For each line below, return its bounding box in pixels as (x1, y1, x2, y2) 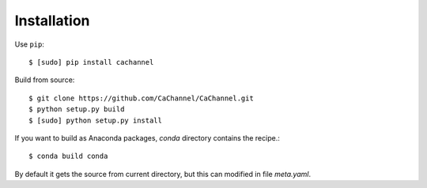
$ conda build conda (28, 152, 108, 161)
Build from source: (14, 75, 75, 85)
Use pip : (14, 39, 45, 49)
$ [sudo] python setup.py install (28, 115, 162, 125)
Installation (14, 12, 90, 29)
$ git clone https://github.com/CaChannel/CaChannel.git (28, 93, 255, 103)
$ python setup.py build (28, 105, 125, 114)
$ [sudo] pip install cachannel (28, 58, 154, 66)
